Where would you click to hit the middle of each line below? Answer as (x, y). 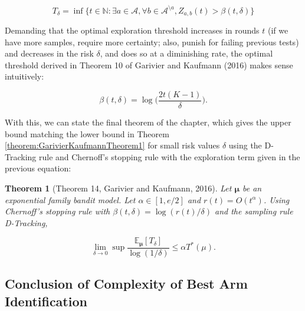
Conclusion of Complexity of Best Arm (126, 284)
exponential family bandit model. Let (70, 199)
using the (245, 145)
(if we (278, 30)
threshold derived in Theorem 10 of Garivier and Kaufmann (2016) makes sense (149, 64)
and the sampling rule (254, 211)
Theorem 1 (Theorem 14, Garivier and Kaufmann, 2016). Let (118, 188)
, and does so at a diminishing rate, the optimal (186, 53)
